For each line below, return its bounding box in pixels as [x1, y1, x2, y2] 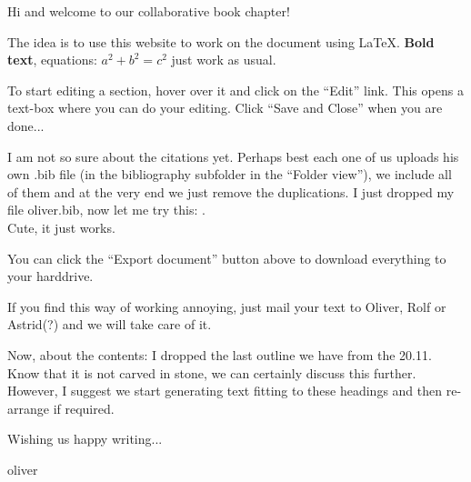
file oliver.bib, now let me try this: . [7, 200, 205, 219]
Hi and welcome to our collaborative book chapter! [7, 2, 290, 20]
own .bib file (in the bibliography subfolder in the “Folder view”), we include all [7, 165, 452, 184]
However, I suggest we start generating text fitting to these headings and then [7, 381, 443, 400]
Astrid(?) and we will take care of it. [7, 315, 212, 334]
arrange [7, 398, 49, 417]
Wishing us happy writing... [7, 429, 163, 448]
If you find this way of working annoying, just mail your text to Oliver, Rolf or [7, 296, 446, 316]
